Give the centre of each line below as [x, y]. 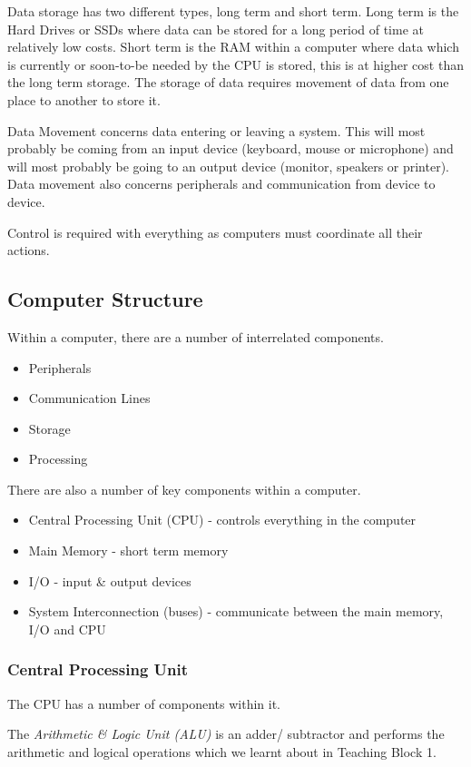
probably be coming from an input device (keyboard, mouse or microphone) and [231, 148]
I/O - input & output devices [110, 580]
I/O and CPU [67, 629]
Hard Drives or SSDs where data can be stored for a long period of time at [216, 29]
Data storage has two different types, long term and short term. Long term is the [233, 11]
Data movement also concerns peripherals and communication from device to [221, 184]
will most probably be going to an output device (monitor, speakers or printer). [229, 166]
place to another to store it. [84, 99]
